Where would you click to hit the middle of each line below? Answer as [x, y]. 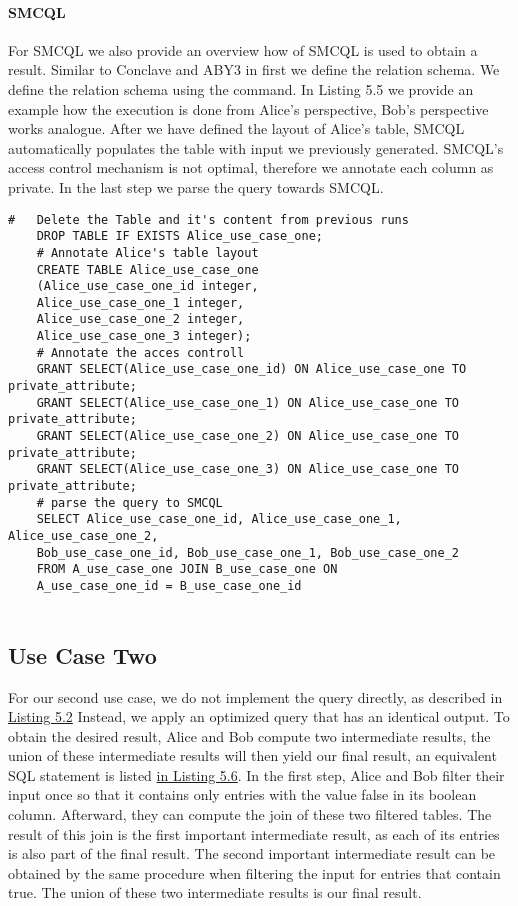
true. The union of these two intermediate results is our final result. [215, 892]
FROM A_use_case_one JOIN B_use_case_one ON [187, 569]
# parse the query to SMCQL [129, 502]
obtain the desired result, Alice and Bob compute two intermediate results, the [249, 735]
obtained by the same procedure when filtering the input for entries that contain [254, 872]
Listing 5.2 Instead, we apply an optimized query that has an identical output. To [259, 716]
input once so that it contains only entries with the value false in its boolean [242, 794]
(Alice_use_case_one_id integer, [147, 286]
